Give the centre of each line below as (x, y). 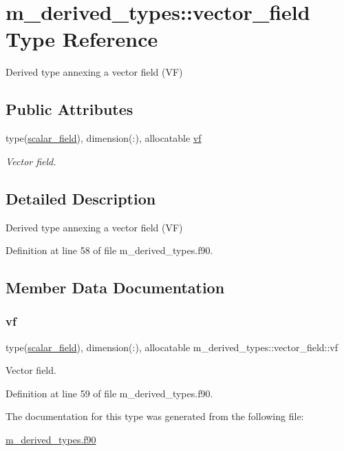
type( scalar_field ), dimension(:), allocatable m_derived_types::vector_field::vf (172, 347)
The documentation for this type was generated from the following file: (155, 416)
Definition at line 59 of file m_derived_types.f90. (109, 393)
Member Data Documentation (115, 287)
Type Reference (82, 39)
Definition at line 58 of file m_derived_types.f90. (109, 250)
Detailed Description (81, 198)
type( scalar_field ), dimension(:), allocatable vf (104, 138)
